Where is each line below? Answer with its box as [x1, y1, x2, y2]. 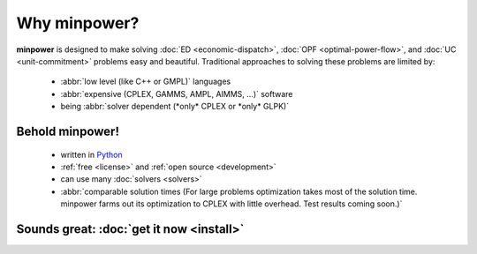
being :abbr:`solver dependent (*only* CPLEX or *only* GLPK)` [60, 101, 290, 112]
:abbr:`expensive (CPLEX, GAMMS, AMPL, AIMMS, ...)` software [60, 88, 293, 99]
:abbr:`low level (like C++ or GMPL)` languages [60, 76, 231, 87]
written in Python [60, 149, 123, 160]
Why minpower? [16, 13, 140, 33]
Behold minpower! [16, 123, 119, 138]
